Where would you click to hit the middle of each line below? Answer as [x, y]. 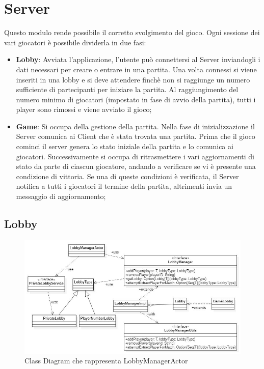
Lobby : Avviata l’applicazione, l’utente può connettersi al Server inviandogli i [138, 59]
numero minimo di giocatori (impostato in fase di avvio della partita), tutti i [136, 99]
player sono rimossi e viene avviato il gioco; [84, 109]
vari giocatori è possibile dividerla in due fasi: [75, 42]
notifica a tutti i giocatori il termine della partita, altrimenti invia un [124, 186]
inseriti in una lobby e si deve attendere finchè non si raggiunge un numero [133, 79]
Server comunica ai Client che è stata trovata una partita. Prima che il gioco [136, 136]
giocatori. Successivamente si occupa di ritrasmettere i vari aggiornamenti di [135, 156]
